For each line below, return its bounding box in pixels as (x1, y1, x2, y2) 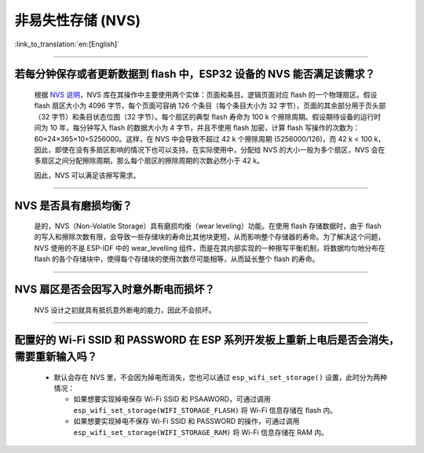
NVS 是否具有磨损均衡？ (14, 199, 133, 212)
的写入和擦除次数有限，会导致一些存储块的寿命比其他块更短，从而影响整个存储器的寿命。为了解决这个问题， (34, 232, 385, 241)
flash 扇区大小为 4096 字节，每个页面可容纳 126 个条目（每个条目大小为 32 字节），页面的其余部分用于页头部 (34, 101, 386, 110)
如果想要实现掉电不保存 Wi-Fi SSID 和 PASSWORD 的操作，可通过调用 (73, 417, 300, 426)
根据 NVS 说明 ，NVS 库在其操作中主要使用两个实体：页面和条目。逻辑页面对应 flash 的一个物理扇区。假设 (34, 90, 378, 99)
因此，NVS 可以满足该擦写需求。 (34, 170, 141, 180)
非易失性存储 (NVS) (14, 12, 141, 29)
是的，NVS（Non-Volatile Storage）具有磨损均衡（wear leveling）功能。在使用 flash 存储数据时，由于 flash (34, 221, 382, 231)
